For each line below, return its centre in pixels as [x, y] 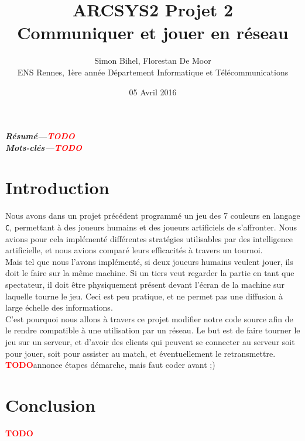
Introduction [57, 187]
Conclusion [51, 404]
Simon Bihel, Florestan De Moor [153, 61]
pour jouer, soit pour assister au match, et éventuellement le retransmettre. [140, 353]
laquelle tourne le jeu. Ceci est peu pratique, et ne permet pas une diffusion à [144, 296]
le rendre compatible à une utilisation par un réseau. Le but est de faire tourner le [153, 330]
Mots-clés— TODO [44, 147]
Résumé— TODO [40, 136]
